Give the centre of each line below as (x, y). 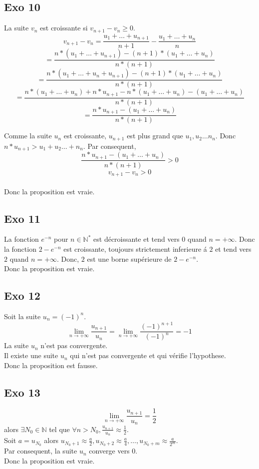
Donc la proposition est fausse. (51, 365)
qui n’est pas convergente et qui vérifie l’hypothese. (148, 355)
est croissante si (64, 28)
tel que (59, 429)
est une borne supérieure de (129, 258)
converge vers (109, 451)
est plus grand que (155, 136)
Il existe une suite (31, 355)
